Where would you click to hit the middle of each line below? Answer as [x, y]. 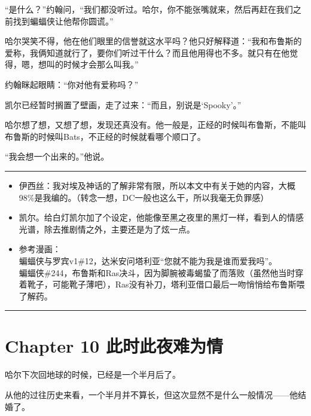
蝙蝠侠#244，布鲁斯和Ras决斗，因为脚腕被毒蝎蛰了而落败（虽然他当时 [157, 272]
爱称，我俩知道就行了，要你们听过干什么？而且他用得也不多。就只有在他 [147, 52]
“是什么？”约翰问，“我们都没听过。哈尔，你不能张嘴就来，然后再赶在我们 [149, 9]
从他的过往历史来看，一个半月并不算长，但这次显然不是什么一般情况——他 [151, 394]
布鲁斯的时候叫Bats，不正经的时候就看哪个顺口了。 [105, 136]
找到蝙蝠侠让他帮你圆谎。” [63, 21]
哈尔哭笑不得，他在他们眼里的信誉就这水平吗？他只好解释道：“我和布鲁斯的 [153, 41]
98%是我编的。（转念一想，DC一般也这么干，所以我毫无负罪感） [144, 197]
